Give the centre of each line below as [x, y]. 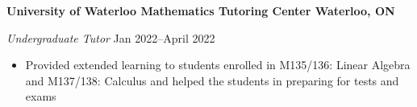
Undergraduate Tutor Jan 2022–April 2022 [111, 37]
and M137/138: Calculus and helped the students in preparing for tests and [212, 80]
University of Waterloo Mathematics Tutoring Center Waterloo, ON [201, 10]
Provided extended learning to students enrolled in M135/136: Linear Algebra [218, 65]
